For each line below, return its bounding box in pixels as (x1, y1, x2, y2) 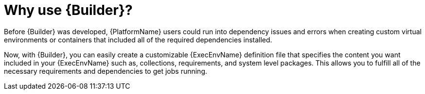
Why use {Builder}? (4, 2, 133, 18)
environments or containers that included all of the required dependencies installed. (4, 35, 272, 44)
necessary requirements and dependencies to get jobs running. (4, 67, 208, 75)
